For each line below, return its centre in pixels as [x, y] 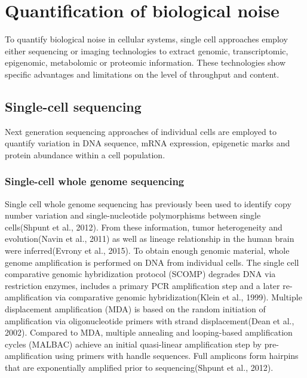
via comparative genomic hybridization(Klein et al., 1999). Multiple [179, 297]
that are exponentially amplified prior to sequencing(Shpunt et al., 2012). [139, 368]
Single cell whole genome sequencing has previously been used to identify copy [148, 203]
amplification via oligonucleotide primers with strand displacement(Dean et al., [150, 320]
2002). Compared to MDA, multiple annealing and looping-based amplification [149, 332]
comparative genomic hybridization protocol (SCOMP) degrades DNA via [140, 274]
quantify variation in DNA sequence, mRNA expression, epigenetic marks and [148, 143]
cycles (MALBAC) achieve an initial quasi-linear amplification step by [133, 344]
